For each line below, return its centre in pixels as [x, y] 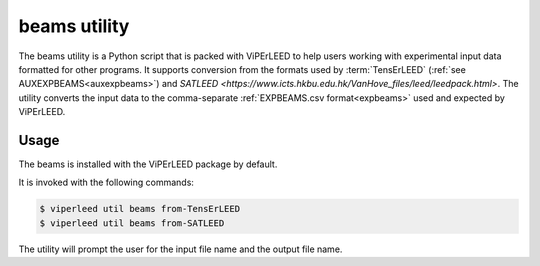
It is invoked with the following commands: [106, 182]
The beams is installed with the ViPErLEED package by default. [148, 164]
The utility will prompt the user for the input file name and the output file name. [180, 249]
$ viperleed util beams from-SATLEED [132, 223]
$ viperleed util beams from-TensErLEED [139, 209]
